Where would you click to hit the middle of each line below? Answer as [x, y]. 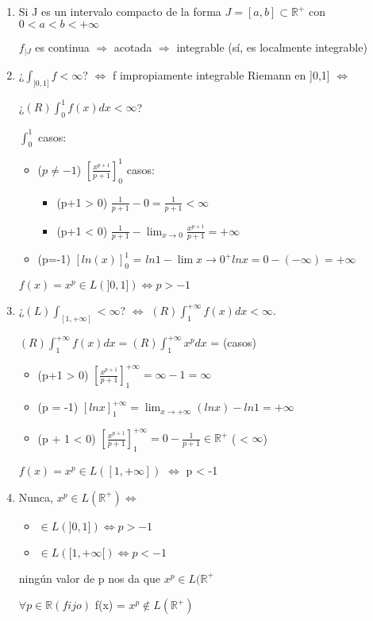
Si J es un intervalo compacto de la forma [120, 11]
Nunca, [36, 497]
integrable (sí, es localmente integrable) [272, 47]
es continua [62, 47]
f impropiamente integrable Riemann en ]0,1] [221, 75]
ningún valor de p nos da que [90, 578]
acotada [133, 47]
